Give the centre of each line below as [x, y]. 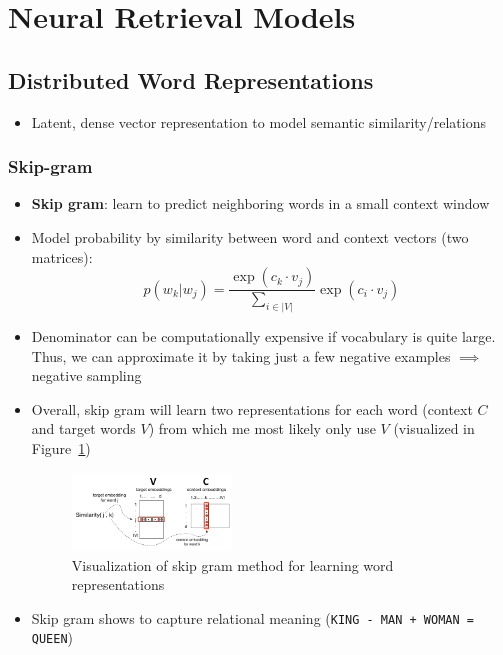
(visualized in [434, 428]
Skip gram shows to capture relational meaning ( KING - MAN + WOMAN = [252, 617]
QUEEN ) [52, 637]
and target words [83, 428]
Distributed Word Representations [191, 79]
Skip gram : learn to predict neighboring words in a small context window [260, 203]
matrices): [62, 256]
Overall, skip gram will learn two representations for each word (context [252, 408]
